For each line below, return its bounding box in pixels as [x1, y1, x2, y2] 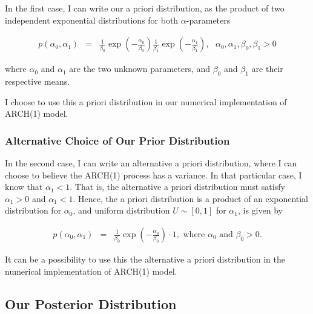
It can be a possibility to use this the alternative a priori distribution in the [5, 253, 285, 266]
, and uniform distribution [73, 204, 170, 217]
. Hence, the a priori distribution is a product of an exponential [73, 192, 309, 204]
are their [251, 62, 283, 75]
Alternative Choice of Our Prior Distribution [5, 132, 230, 148]
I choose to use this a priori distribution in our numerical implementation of [5, 95, 287, 108]
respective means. [5, 75, 70, 88]
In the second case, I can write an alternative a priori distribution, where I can [5, 157, 297, 169]
